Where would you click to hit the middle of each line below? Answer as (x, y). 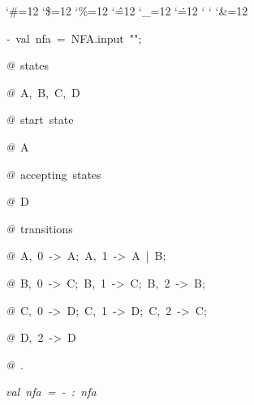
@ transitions (39, 228)
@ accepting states (54, 174)
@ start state (40, 119)
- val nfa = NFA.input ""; (74, 38)
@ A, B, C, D (43, 92)
